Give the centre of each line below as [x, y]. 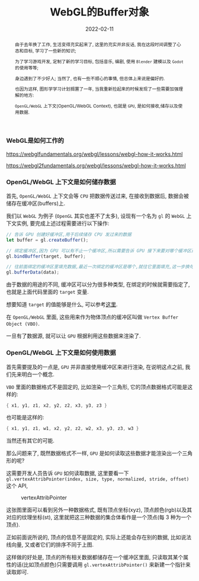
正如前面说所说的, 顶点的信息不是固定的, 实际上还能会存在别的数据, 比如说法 [99, 537]
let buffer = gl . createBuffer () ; [47, 240]
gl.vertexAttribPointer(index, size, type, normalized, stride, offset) [98, 479]
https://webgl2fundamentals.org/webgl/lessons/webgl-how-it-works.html [96, 165]
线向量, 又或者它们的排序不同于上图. [50, 545]
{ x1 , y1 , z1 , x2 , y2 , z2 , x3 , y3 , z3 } [57, 405]
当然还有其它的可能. [31, 441]
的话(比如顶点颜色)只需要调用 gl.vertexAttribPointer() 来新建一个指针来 [101, 565]
